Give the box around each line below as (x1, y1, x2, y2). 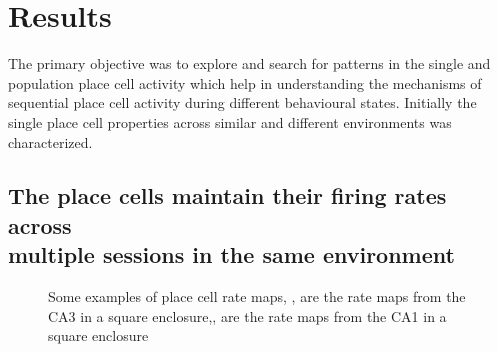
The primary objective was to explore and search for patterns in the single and (8, 53, 491, 74)
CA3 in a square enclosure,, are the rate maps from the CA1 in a (48, 305, 447, 326)
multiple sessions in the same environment (8, 239, 455, 270)
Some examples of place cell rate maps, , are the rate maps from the (48, 286, 466, 307)
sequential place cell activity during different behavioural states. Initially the (8, 92, 477, 113)
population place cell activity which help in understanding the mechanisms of (8, 72, 482, 93)
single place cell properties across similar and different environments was (8, 111, 452, 132)
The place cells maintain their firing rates (8, 180, 447, 211)
